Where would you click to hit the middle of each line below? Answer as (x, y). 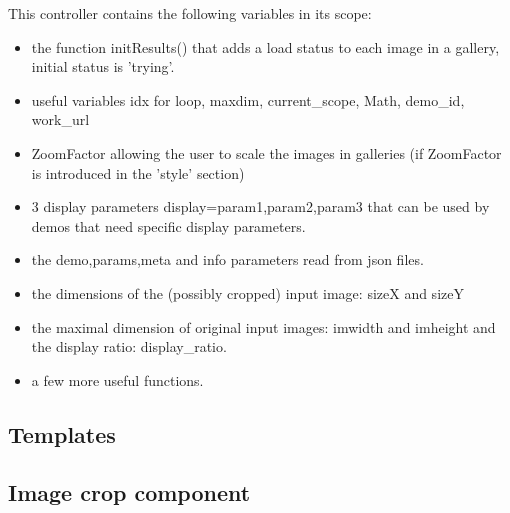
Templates (62, 433)
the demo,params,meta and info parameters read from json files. (227, 259)
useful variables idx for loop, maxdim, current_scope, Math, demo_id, (248, 99)
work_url (60, 119)
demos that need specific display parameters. (168, 225)
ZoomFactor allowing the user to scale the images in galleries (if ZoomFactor (266, 152)
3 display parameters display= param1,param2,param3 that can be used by (260, 206)
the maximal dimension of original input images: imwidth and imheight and (263, 326)
